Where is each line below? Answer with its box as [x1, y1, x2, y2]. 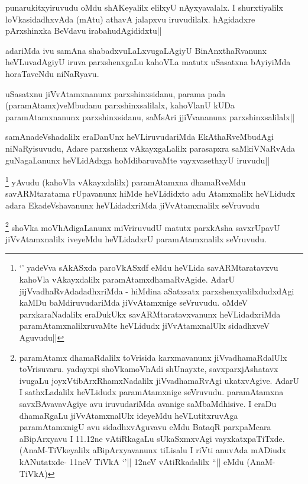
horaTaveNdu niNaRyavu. [5, 67, 99, 79]
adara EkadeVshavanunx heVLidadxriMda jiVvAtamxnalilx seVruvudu [5, 198, 260, 211]
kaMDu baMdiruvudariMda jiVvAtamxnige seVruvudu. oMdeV [19, 296, 248, 309]
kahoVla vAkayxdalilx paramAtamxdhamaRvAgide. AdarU [19, 273, 235, 285]
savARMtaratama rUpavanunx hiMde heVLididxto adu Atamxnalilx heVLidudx [5, 187, 296, 200]
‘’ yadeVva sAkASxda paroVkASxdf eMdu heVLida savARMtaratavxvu [19, 261, 278, 274]
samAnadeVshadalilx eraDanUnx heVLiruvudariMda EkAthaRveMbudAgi [5, 130, 274, 143]
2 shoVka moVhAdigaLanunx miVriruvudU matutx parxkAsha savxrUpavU [5, 219, 280, 233]
